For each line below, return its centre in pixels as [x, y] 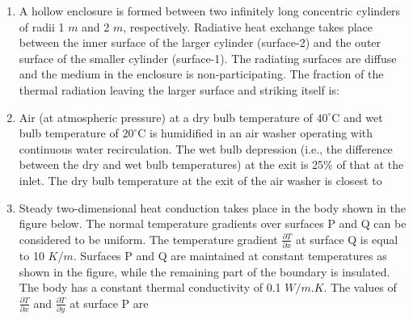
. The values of [360, 287]
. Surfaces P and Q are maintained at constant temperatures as [230, 256]
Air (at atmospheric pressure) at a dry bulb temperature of [166, 117]
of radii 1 [42, 26]
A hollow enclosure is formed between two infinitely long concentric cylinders [210, 11]
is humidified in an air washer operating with [261, 133]
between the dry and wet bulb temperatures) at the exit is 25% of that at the [211, 164]
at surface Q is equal [347, 239]
